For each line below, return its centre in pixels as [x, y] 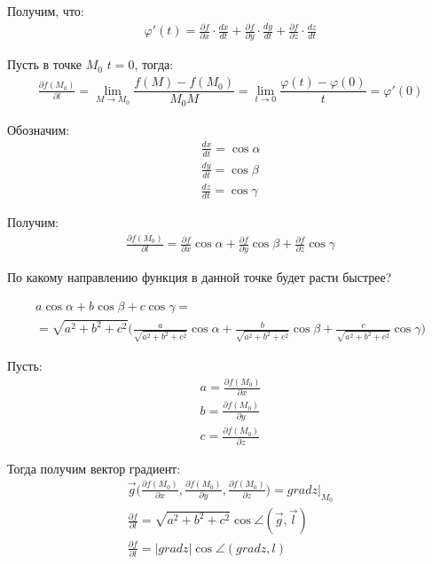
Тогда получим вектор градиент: [94, 468]
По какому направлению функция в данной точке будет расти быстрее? [200, 277]
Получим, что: [46, 11]
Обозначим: [39, 129]
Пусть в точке [45, 64]
